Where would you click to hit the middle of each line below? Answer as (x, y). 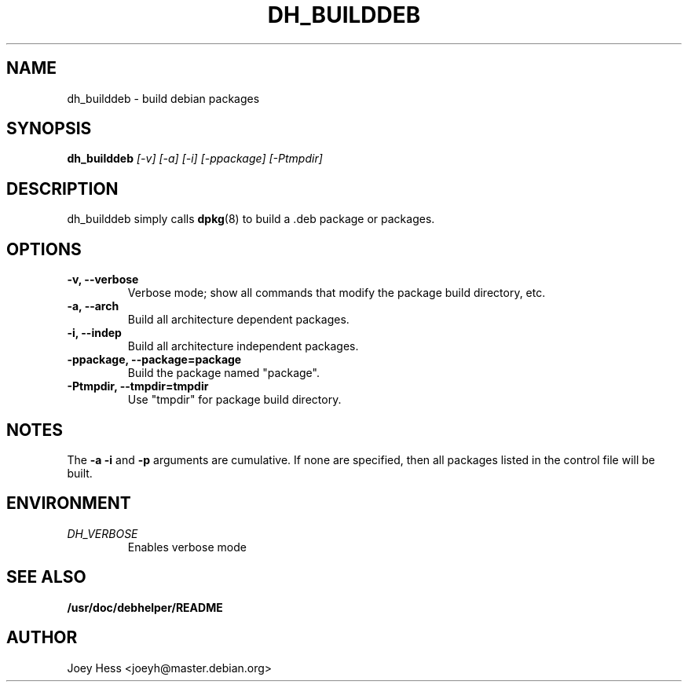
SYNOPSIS (49, 129)
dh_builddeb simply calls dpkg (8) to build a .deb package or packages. (251, 219)
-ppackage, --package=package (154, 360)
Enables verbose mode (187, 547)
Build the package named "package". (223, 373)
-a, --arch (93, 306)
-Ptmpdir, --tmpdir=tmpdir (138, 386)
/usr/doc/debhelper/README (145, 607)
